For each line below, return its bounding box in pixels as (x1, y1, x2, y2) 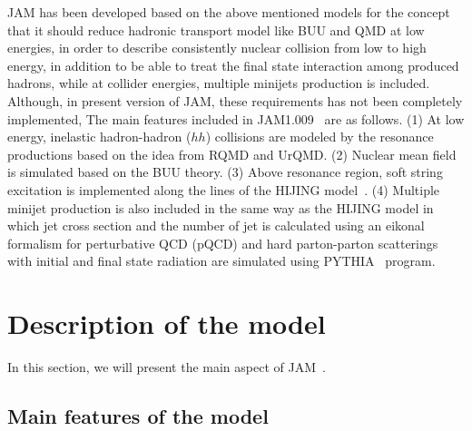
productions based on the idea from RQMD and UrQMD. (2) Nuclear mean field (7, 144, 457, 163)
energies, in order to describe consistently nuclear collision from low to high (7, 38, 427, 57)
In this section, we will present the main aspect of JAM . (7, 358, 326, 377)
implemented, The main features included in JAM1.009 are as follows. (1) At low (7, 109, 465, 128)
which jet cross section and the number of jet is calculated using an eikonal (7, 216, 425, 235)
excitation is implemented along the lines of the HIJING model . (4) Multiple (7, 180, 440, 199)
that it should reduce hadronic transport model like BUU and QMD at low (7, 20, 425, 39)
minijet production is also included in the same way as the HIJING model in (7, 198, 434, 217)
